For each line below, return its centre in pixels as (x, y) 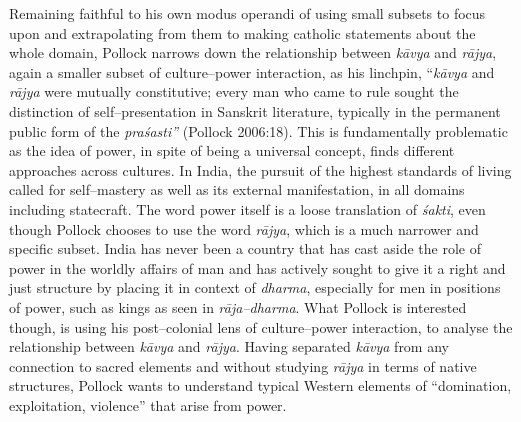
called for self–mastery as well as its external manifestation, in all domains (237, 189)
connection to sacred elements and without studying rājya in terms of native (243, 365)
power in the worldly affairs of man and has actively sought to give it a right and (257, 267)
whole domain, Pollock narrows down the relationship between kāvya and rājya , (253, 52)
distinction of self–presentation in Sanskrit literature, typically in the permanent (255, 110)
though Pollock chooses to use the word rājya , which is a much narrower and (244, 228)
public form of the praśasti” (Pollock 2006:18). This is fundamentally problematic (258, 130)
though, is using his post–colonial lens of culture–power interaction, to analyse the (261, 326)
